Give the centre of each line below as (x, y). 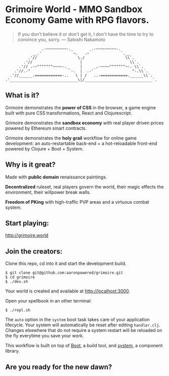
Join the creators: (34, 251)
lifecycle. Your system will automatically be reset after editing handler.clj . (83, 325)
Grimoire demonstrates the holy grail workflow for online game (71, 138)
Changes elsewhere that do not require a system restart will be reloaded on (84, 330)
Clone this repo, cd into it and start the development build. (66, 264)
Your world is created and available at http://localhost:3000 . (68, 291)
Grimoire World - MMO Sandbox (74, 9)
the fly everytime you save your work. (45, 336)
